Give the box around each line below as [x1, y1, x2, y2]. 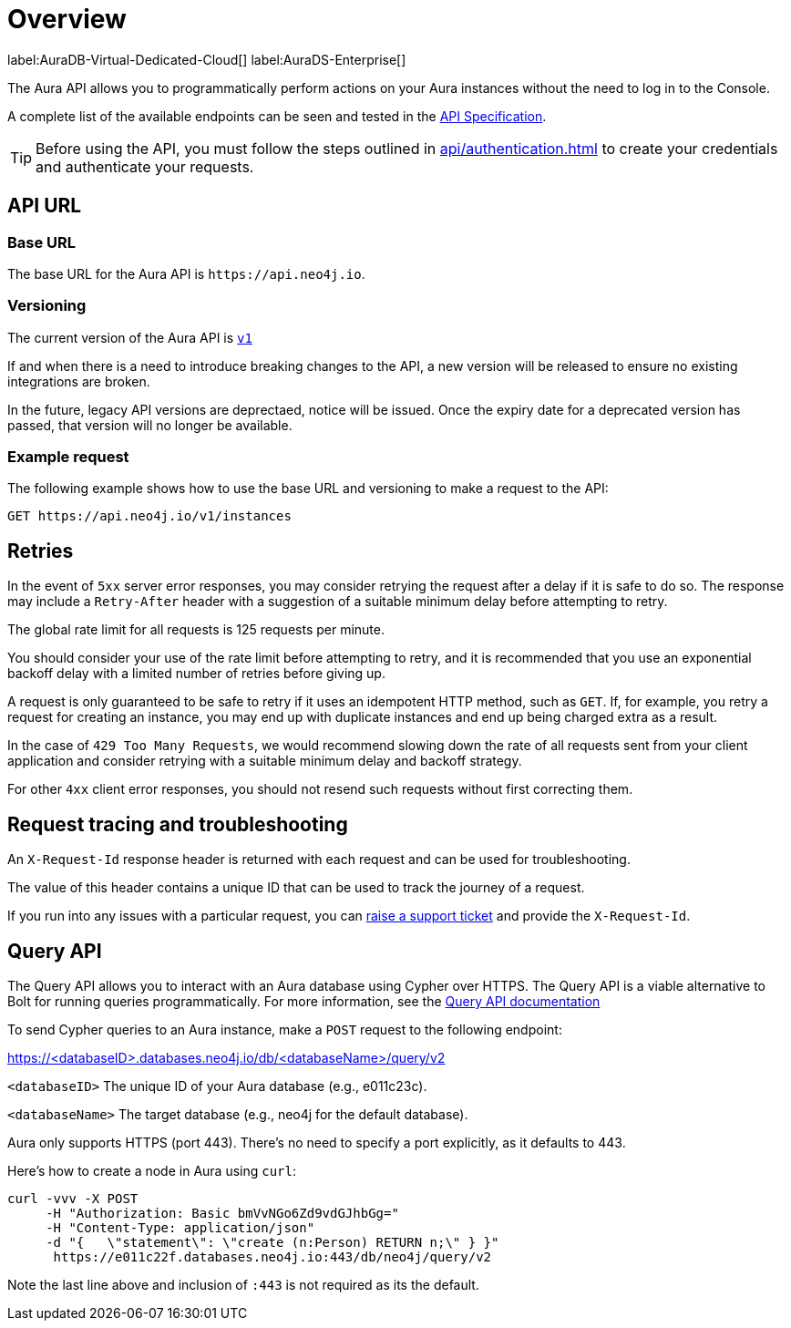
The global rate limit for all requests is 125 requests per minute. [7, 622, 385, 638]
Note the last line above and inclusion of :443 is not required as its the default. [7, 1277, 479, 1292]
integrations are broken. [7, 373, 150, 389]
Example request [7, 448, 129, 467]
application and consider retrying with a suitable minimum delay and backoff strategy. [7, 753, 522, 769]
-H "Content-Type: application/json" [46, 1220, 315, 1235]
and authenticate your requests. [36, 157, 254, 176]
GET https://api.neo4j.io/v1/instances [7, 509, 292, 524]
